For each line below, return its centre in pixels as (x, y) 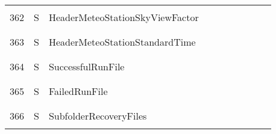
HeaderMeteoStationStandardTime (122, 42)
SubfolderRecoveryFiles (98, 116)
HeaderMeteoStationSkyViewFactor (124, 17)
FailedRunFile (78, 91)
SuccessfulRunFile (86, 66)
